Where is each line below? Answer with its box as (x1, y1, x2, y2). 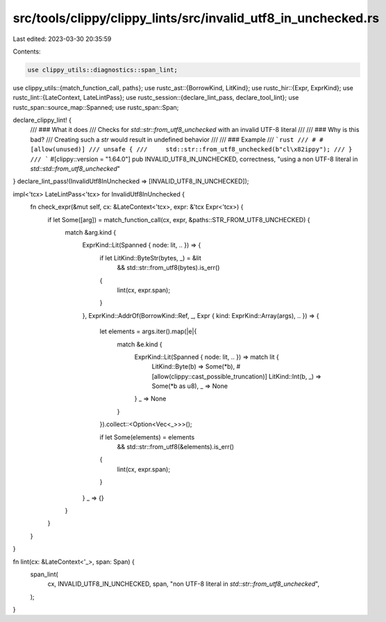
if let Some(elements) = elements (99, 432, 195, 441)
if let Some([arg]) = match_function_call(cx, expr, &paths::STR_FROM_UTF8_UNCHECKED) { (47, 215, 310, 224)
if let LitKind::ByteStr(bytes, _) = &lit (99, 253, 201, 262)
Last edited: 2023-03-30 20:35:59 (12, 35, 112, 43)
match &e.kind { (117, 340, 162, 348)
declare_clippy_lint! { (12, 116, 72, 124)
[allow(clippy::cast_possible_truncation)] (151, 372, 267, 380)
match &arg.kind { (65, 228, 117, 236)
